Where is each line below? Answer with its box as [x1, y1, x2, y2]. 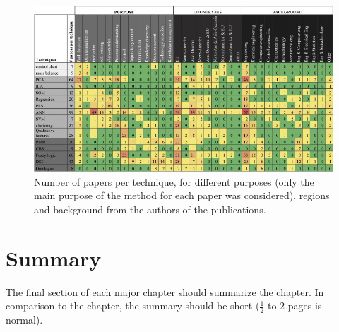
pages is [287, 298, 322, 313]
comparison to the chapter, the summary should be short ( [6, 298, 260, 313]
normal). [6, 312, 43, 327]
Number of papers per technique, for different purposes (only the [34, 174, 314, 189]
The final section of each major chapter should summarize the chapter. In [6, 284, 324, 299]
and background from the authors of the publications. [34, 202, 266, 217]
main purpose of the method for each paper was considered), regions [34, 188, 330, 203]
